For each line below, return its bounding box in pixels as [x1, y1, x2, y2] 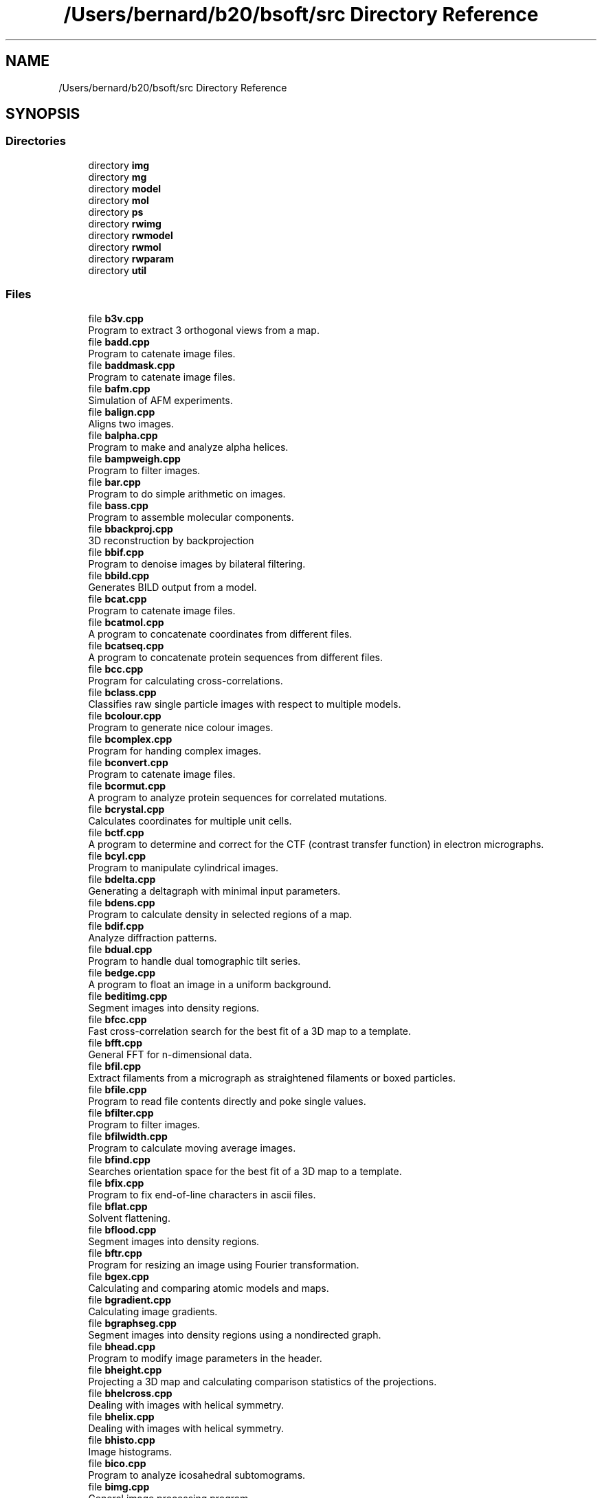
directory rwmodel [88, 229, 173, 241]
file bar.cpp [88, 476, 141, 488]
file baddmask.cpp [88, 359, 175, 371]
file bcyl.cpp [88, 849, 146, 862]
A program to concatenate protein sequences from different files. [88, 651, 383, 663]
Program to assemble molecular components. [88, 511, 294, 523]
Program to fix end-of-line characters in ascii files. [88, 1188, 316, 1200]
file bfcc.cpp [88, 1013, 147, 1025]
